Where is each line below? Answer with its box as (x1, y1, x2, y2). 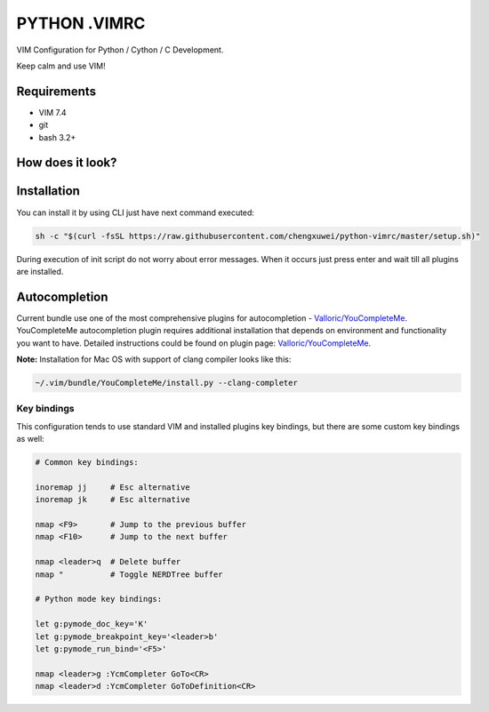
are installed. (16, 266, 64, 276)
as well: (16, 434, 44, 444)
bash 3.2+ (38, 132, 76, 142)
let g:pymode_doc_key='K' (35, 619, 148, 629)
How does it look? (16, 156, 117, 171)
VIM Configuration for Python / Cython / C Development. (16, 44, 224, 55)
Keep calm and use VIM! (16, 60, 106, 71)
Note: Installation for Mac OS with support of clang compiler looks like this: (16, 354, 292, 364)
